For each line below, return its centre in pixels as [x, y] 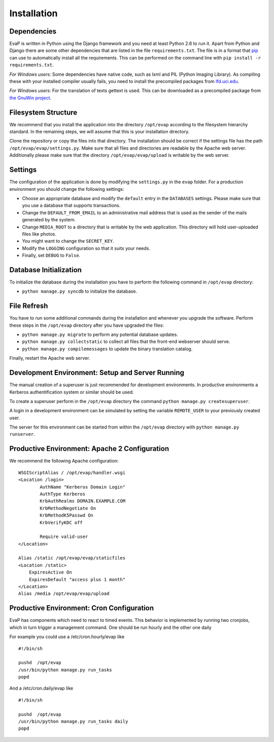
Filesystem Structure [43, 112]
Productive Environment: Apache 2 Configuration [89, 449]
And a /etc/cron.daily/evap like [41, 688]
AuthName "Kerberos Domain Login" [83, 487]
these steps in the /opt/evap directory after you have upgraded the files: [87, 325]
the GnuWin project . [30, 98]
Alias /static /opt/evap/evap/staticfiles [72, 558]
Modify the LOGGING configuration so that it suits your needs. [86, 248]
